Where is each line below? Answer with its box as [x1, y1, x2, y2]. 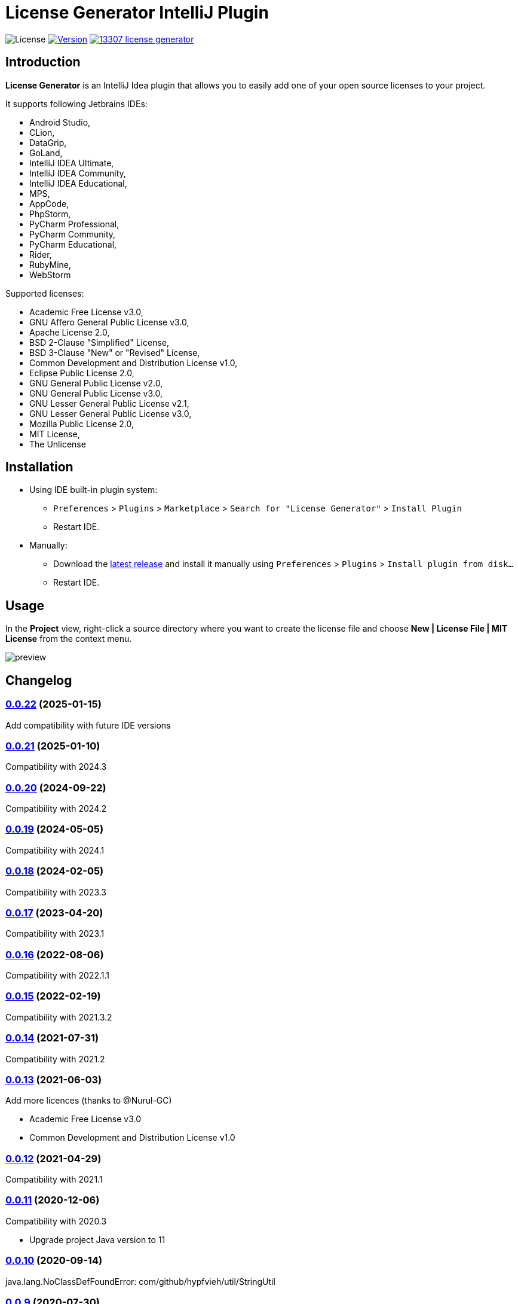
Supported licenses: [5, 288, 84, 298]
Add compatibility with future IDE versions [5, 720, 171, 730]
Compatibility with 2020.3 [5, 1215, 107, 1226]
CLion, [29, 127, 55, 138]
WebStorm [29, 269, 71, 280]
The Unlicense [29, 438, 86, 449]
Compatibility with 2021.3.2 [5, 1011, 112, 1022]
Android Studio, [29, 117, 91, 127]
